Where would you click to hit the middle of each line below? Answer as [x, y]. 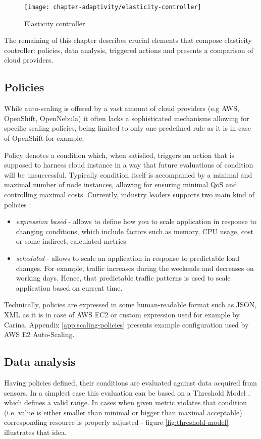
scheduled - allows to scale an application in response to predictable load [128, 258]
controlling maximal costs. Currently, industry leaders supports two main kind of [129, 194]
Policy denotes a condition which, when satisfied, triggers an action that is [119, 155]
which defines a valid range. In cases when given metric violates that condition [126, 402]
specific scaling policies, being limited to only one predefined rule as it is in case [127, 128]
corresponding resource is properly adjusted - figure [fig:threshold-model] [116, 422]
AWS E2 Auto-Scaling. [39, 334]
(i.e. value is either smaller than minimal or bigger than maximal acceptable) [123, 412]
